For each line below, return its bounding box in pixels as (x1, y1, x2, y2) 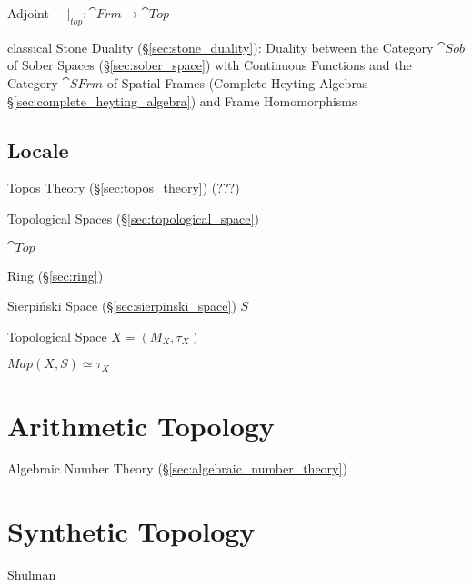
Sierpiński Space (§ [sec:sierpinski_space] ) (7, 296, 236, 315)
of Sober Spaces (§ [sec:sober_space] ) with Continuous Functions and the (7, 55, 412, 75)
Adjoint (7, 4, 49, 22)
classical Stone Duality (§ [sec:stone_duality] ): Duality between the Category (7, 37, 434, 56)
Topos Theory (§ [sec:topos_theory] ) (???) (7, 178, 240, 197)
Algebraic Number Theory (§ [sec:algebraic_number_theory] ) (7, 459, 347, 478)
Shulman (7, 565, 56, 584)
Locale (7, 135, 69, 164)
